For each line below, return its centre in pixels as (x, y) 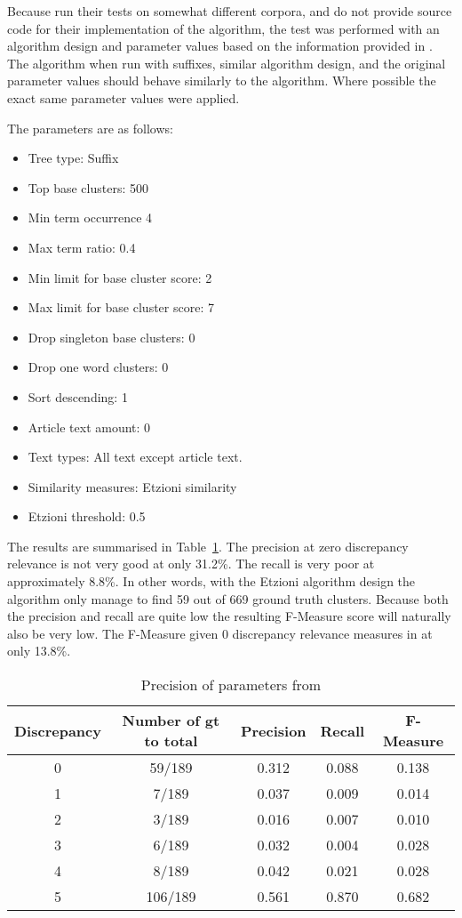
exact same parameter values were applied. (123, 97)
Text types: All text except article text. (135, 457)
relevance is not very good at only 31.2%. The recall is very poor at (191, 564)
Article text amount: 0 (89, 427)
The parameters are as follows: (90, 128)
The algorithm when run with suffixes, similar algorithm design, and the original (227, 63)
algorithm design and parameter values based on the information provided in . (220, 46)
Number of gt (171, 721)
